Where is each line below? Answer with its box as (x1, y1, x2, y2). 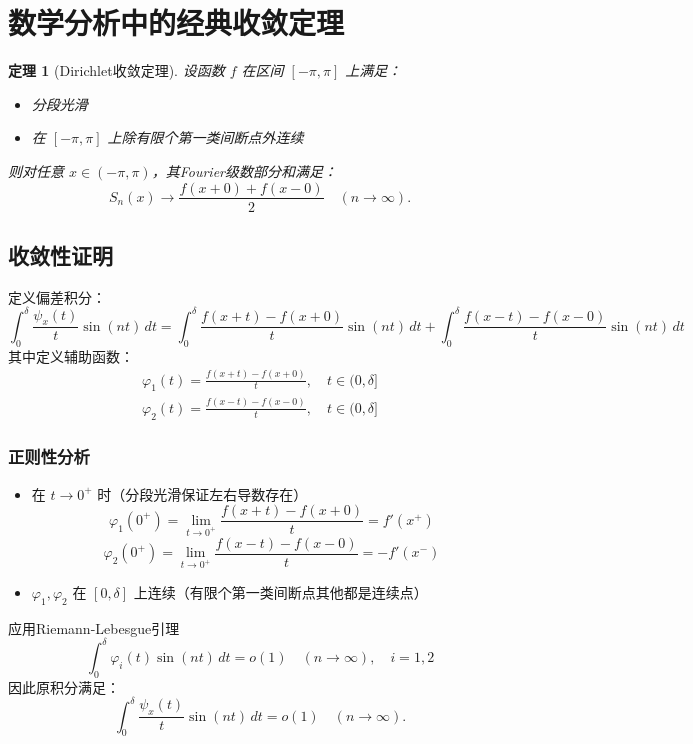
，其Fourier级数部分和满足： (151, 160, 337, 181)
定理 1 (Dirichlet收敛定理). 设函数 (8, 60, 225, 81)
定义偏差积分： (8, 286, 106, 307)
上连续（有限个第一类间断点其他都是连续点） (133, 581, 428, 602)
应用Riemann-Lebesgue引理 (8, 617, 180, 638)
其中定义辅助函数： (8, 345, 134, 366)
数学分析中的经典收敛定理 (8, 2, 345, 43)
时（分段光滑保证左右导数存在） (97, 483, 308, 504)
